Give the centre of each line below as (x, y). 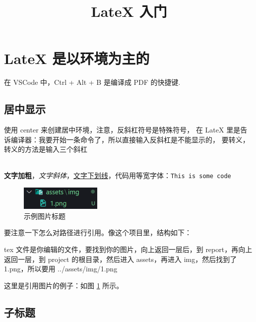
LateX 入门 (129, 11)
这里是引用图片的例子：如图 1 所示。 (64, 285)
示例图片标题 (45, 216)
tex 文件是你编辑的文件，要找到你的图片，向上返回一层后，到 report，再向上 (128, 249)
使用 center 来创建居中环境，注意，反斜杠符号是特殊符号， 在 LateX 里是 (122, 130)
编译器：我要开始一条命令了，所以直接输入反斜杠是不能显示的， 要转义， (130, 139)
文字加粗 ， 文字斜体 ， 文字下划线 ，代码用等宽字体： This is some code (118, 175)
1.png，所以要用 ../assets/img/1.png (61, 269)
